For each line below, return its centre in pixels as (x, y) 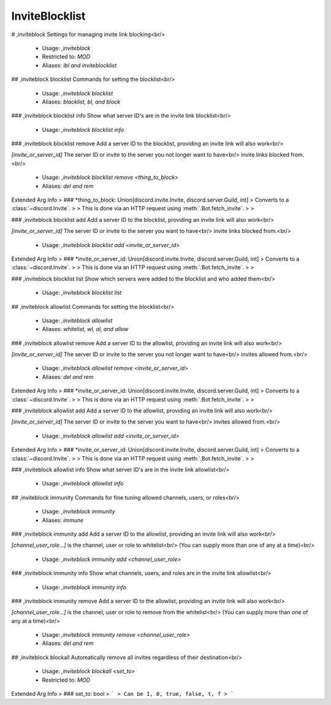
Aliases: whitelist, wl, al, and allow (85, 329)
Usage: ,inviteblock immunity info (84, 587)
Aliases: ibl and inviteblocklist (79, 65)
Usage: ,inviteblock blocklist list (82, 293)
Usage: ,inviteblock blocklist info (83, 129)
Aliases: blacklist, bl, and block (81, 102)
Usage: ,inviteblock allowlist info (83, 484)
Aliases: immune (63, 520)
